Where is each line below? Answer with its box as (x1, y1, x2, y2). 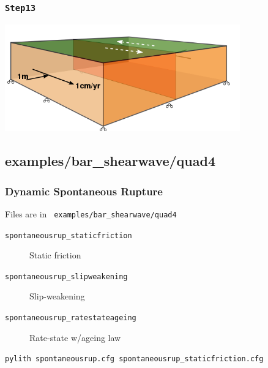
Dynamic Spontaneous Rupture (5, 183, 163, 198)
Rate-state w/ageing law (29, 331, 121, 344)
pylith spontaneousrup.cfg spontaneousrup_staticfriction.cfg (5, 355, 264, 364)
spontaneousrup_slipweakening (5, 272, 128, 281)
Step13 (5, 2, 36, 13)
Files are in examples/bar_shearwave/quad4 (5, 207, 177, 220)
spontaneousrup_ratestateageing (5, 314, 136, 323)
